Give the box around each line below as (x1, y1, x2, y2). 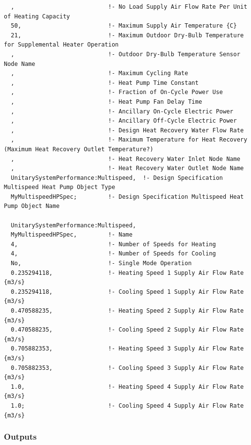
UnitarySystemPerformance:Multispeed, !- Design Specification (11, 174, 223, 181)
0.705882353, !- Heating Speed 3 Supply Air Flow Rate (11, 345, 244, 352)
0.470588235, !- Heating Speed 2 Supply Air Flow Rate (11, 307, 244, 314)
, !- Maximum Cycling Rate (11, 70, 188, 77)
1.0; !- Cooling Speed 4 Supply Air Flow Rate (11, 402, 244, 409)
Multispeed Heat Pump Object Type (4, 184, 116, 191)
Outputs (4, 430, 37, 443)
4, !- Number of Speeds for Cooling (11, 250, 216, 257)
